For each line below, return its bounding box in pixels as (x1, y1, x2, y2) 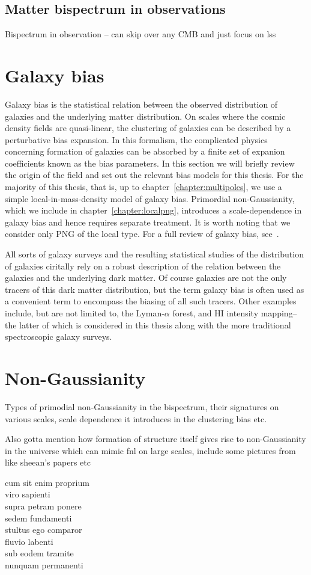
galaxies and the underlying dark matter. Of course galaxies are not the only (5, 271, 287, 284)
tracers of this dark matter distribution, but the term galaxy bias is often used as (5, 283, 304, 295)
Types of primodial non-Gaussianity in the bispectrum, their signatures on (5, 400, 279, 413)
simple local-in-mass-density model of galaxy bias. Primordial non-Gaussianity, (5, 192, 295, 204)
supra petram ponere (5, 500, 82, 512)
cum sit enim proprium (5, 476, 89, 488)
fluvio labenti (5, 535, 53, 547)
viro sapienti (5, 488, 50, 500)
